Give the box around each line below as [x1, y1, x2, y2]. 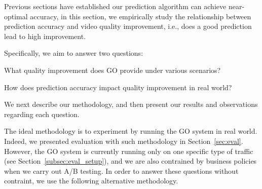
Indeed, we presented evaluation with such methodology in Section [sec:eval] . [4, 135, 243, 146]
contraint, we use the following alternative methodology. [4, 175, 178, 186]
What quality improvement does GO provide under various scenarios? [4, 64, 221, 75]
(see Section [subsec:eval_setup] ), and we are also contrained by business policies [4, 156, 257, 166]
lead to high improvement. [4, 30, 86, 41]
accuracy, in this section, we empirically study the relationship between [30, 11, 251, 21]
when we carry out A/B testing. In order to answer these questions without [4, 165, 239, 176]
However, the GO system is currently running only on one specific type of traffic [4, 145, 253, 156]
